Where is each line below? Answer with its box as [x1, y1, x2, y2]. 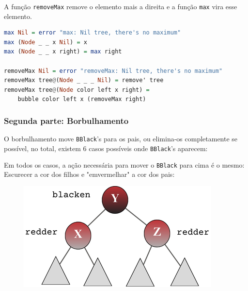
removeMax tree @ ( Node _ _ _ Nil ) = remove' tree [4, 77, 164, 84]
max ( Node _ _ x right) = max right [4, 48, 122, 55]
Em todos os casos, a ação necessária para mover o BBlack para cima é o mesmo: [4, 159, 245, 170]
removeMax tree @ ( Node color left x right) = [4, 86, 150, 93]
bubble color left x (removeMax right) [17, 96, 146, 103]
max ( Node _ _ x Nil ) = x [4, 38, 87, 46]
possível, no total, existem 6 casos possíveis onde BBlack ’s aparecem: [4, 143, 208, 153]
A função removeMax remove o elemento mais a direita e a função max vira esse [4, 1, 237, 11]
